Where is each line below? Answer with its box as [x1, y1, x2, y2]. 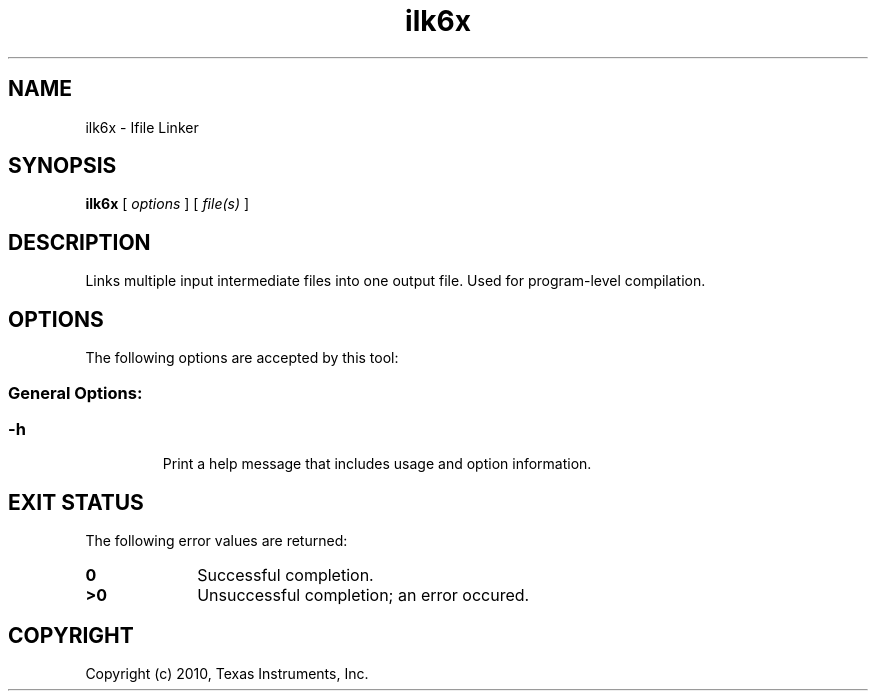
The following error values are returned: [85, 532, 348, 550]
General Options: [8, 382, 143, 403]
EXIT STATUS [8, 489, 144, 515]
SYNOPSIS [8, 153, 117, 179]
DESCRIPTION [8, 229, 151, 255]
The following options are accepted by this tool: [85, 349, 399, 367]
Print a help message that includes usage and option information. [162, 455, 592, 473]
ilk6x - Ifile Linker [85, 118, 199, 136]
